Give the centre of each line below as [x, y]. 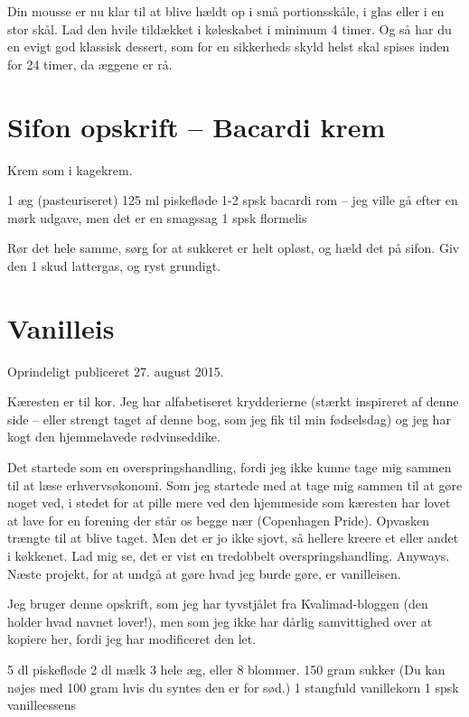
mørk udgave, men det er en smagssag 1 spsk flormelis [157, 217]
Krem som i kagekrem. [70, 169]
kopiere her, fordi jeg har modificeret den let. [132, 639]
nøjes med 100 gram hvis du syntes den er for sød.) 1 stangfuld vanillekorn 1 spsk [233, 687]
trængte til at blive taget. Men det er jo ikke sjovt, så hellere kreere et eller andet [233, 538]
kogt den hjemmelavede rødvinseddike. [114, 437]
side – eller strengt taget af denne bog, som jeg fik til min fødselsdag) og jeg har [229, 419]
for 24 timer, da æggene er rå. [90, 64]
